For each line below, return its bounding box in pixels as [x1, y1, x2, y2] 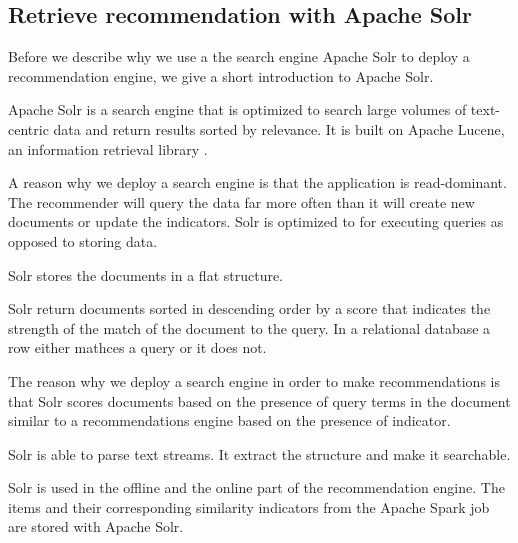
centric [8, 118, 49, 139]
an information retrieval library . [8, 138, 208, 159]
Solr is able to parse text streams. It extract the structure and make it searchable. [8, 443, 511, 464]
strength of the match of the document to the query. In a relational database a [8, 317, 491, 338]
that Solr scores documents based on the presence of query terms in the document [8, 390, 511, 411]
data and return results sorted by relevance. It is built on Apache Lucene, [53, 118, 505, 139]
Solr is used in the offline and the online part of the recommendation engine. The [8, 477, 505, 498]
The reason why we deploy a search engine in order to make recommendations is [8, 370, 500, 391]
